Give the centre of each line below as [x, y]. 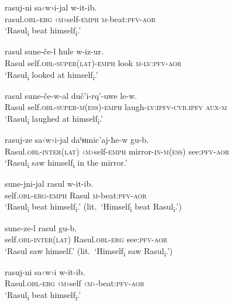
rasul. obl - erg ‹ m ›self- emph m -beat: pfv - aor [80, 18]
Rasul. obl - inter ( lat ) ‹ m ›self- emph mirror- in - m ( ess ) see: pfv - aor [117, 151]
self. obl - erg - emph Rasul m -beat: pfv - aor [76, 195]
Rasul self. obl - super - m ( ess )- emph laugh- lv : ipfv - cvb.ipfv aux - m [116, 107]
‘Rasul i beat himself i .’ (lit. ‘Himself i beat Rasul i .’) [93, 207]
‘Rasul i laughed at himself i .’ [54, 119]
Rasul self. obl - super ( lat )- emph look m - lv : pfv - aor [93, 62]
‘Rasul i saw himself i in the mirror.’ [66, 163]
